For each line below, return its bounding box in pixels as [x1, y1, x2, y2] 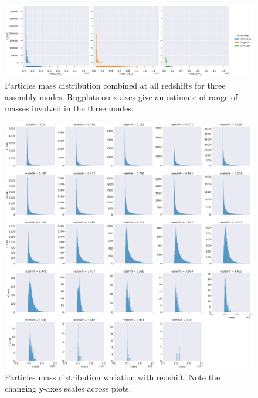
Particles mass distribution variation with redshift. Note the [5, 370, 220, 383]
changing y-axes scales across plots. [5, 382, 131, 394]
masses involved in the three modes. [5, 102, 134, 114]
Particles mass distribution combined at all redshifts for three [5, 79, 226, 91]
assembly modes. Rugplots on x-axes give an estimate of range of [5, 90, 238, 103]
